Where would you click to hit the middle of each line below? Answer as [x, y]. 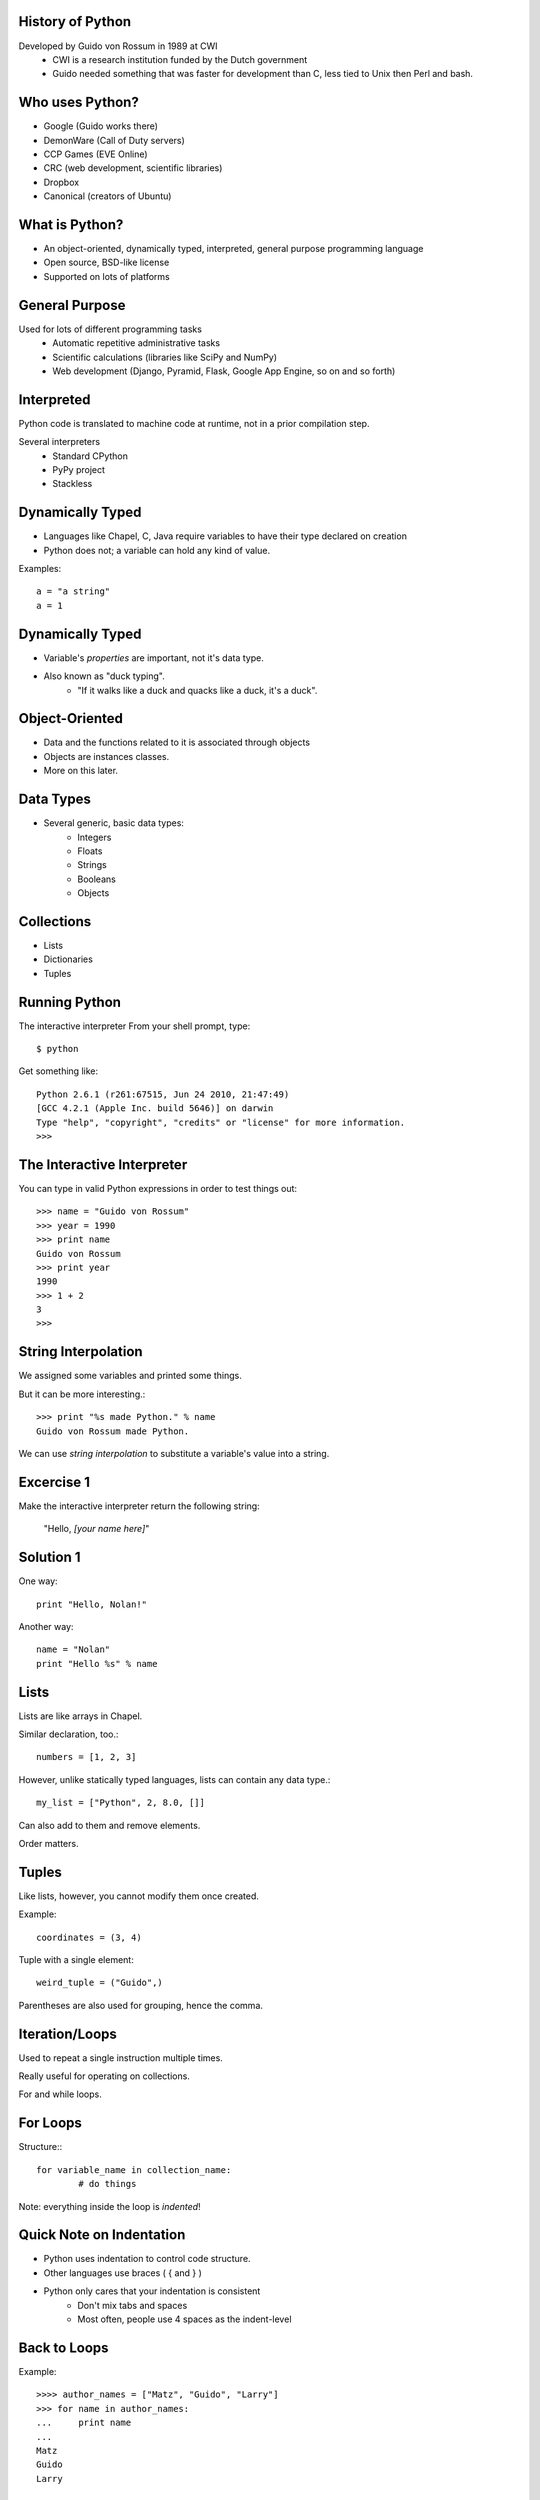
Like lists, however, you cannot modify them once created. [139, 1896]
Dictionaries [68, 959]
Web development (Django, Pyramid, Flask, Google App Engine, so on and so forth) [224, 371]
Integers [94, 837]
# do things [107, 2184]
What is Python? [71, 224]
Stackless [72, 484]
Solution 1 [49, 1557]
